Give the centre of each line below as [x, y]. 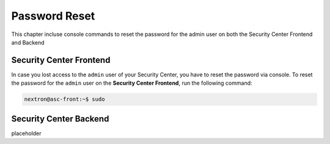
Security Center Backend [60, 119]
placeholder [27, 133]
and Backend [28, 42]
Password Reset [53, 16]
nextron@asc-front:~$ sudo [64, 99]
